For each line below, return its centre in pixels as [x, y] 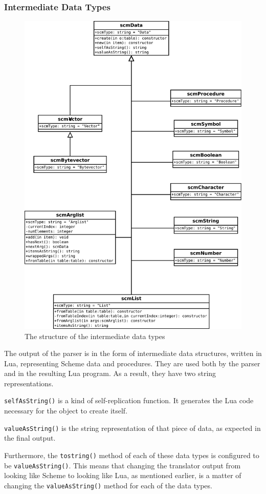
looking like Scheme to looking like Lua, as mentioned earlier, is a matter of [123, 475]
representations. [29, 383]
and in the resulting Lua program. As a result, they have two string [110, 373]
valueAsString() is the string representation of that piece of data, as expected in [132, 428]
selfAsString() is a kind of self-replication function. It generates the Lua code [129, 400]
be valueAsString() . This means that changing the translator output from [123, 465]
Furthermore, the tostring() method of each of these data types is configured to [132, 455]
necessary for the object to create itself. [66, 411]
